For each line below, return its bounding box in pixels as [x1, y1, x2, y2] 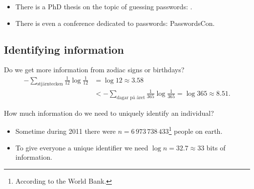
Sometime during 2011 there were [15, 126, 116, 136]
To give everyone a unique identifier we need [15, 142, 148, 152]
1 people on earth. [169, 125, 223, 136]
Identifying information [4, 42, 124, 57]
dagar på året [117, 95, 145, 100]
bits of [206, 142, 226, 152]
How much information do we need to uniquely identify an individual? [4, 107, 214, 118]
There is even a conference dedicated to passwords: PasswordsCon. [15, 18, 215, 28]
